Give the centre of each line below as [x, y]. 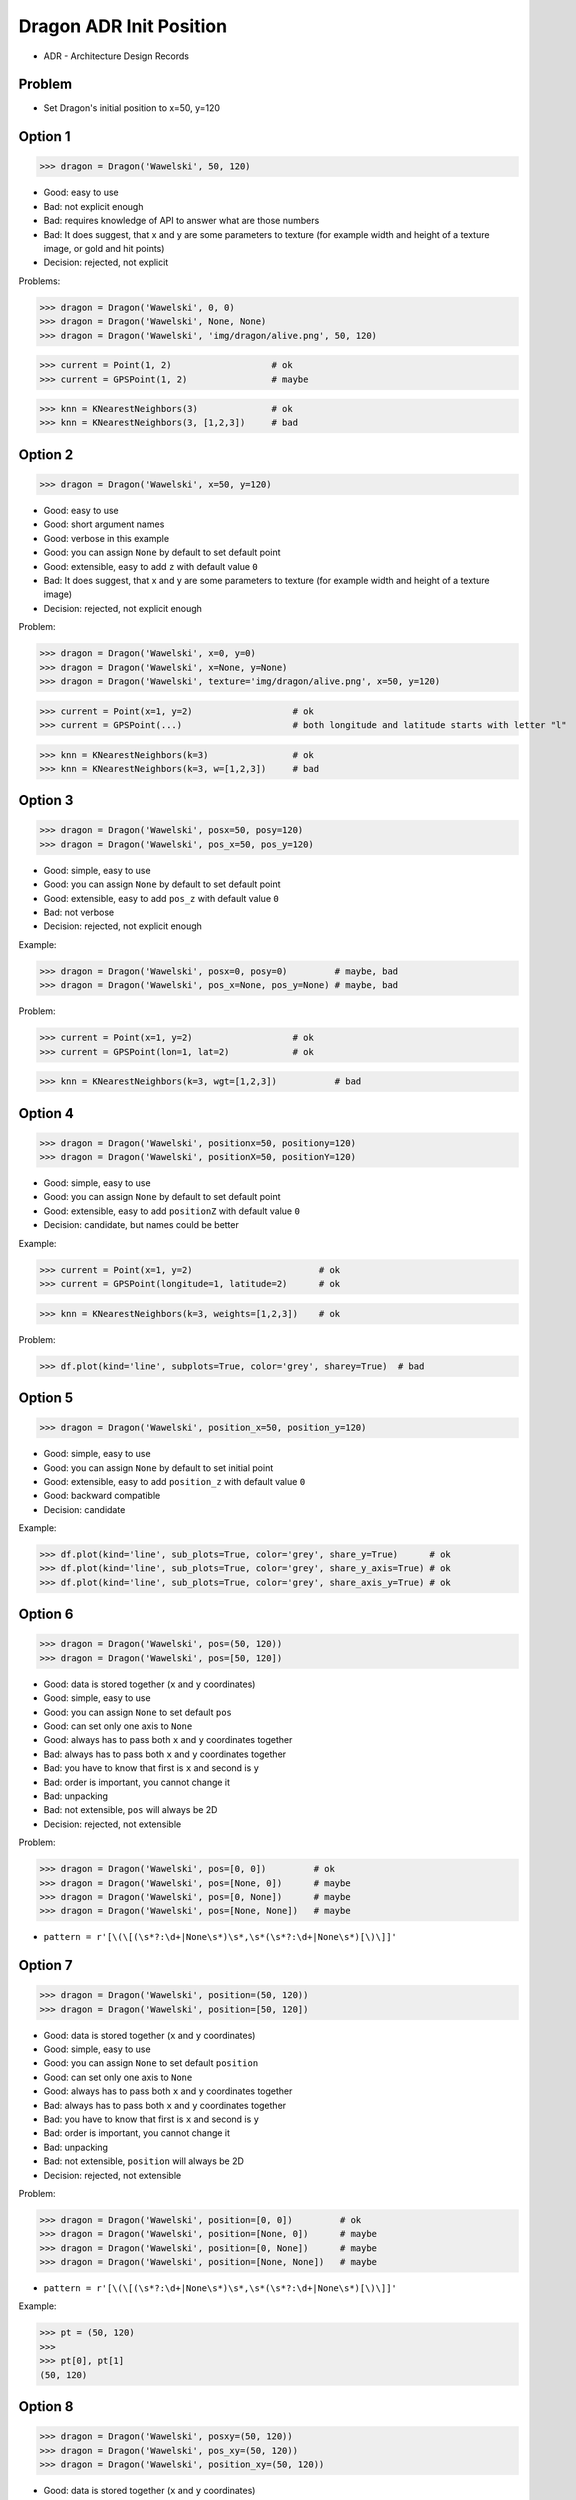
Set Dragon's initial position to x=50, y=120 [131, 108]
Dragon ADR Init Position [123, 26]
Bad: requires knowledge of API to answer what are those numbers [181, 221]
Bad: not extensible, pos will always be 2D [130, 1810]
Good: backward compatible [102, 1496]
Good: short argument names [104, 524]
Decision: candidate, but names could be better [141, 1225]
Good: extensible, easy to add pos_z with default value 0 [161, 898]
